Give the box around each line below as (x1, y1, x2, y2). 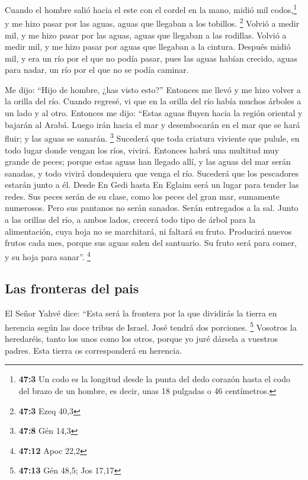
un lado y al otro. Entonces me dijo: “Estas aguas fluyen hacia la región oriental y (5, 107, 303, 119)
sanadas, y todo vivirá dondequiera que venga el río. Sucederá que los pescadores (5, 167, 299, 179)
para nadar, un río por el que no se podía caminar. (5, 63, 189, 76)
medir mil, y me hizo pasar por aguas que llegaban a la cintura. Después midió (5, 40, 291, 53)
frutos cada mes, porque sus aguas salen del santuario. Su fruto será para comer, (5, 236, 297, 249)
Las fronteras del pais (5, 279, 139, 297)
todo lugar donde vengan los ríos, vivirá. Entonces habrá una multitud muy (5, 143, 280, 156)
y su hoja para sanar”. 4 (5, 248, 91, 263)
